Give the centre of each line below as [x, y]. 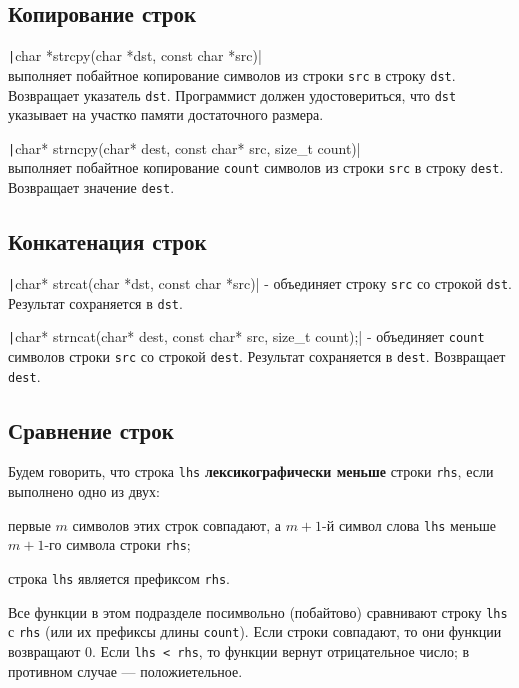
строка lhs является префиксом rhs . [119, 577]
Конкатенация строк [107, 241]
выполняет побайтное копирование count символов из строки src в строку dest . [256, 167]
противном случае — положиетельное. [125, 670]
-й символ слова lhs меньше [409, 524]
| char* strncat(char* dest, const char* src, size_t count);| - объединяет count [246, 336]
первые [29, 524]
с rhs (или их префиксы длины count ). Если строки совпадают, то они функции [255, 631]
